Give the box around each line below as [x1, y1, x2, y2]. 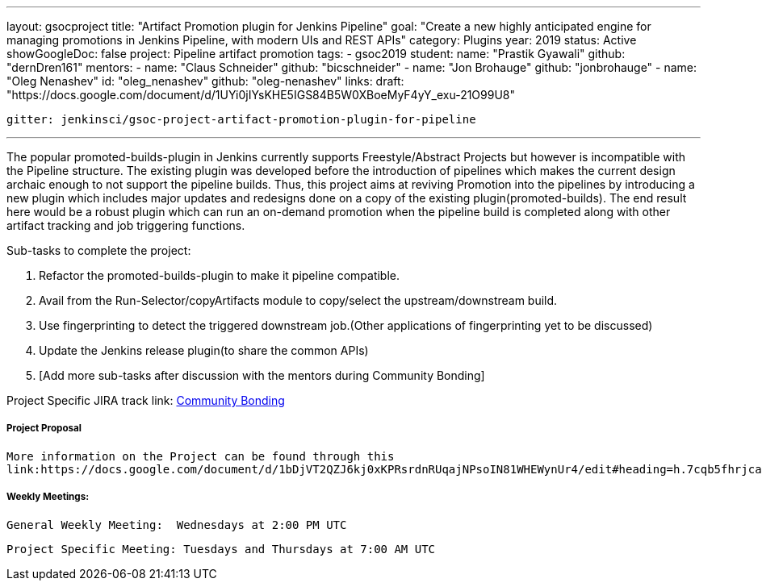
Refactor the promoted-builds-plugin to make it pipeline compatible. [39, 269, 400, 282]
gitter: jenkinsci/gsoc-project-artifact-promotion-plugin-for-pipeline [6, 113, 476, 126]
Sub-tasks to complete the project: [6, 244, 191, 257]
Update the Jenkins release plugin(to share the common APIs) [39, 343, 369, 357]
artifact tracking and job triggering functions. [6, 219, 245, 232]
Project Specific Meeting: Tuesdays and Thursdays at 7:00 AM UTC [6, 542, 436, 556]
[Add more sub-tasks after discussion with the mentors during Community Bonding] [39, 368, 485, 382]
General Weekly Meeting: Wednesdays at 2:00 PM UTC [6, 518, 347, 531]
